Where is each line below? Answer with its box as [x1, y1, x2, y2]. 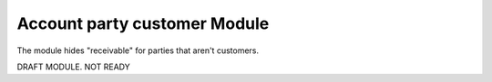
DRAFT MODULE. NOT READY [16, 61, 131, 72]
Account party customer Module [16, 14, 270, 33]
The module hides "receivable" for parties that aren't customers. [16, 45, 260, 56]
